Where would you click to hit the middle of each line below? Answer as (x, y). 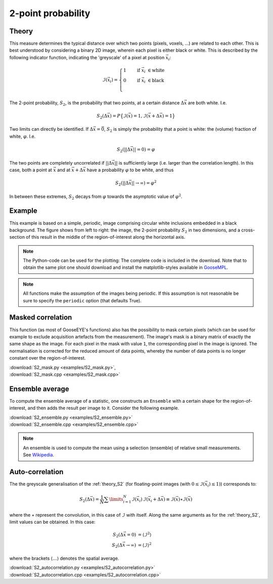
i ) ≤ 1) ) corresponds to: (232, 485)
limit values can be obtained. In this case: (52, 522)
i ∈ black (154, 81)
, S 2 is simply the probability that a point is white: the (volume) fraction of (180, 130)
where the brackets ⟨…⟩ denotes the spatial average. (64, 558)
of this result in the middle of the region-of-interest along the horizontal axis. (106, 237)
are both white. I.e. (207, 103)
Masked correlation (41, 317)
